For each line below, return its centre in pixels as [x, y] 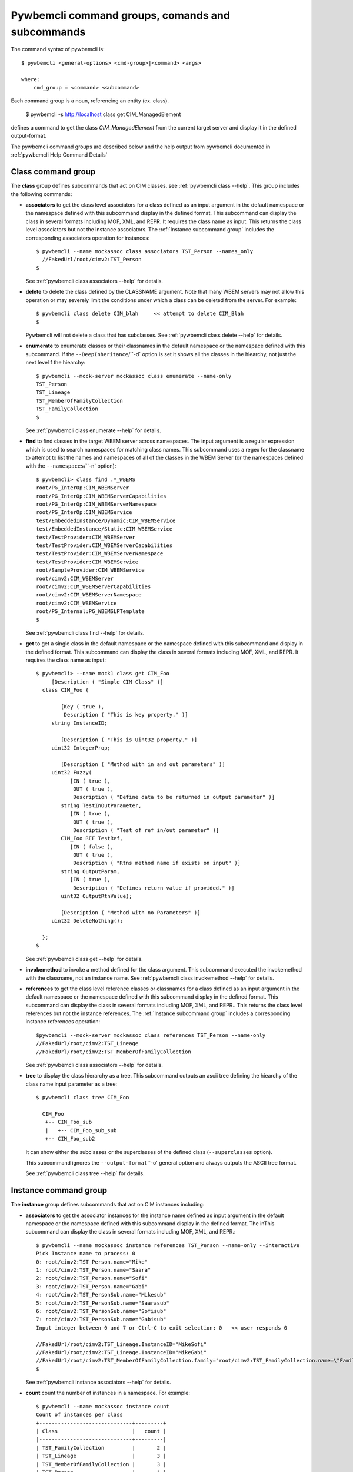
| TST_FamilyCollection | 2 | [101, 1448]
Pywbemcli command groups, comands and [121, 15]
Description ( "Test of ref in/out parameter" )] [146, 830]
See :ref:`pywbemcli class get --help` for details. [84, 959]
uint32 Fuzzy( [72, 773]
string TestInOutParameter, [101, 805]
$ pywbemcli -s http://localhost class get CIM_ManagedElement [103, 114]
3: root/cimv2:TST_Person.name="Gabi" [92, 1286]
